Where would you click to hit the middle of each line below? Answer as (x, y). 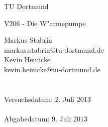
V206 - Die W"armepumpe (45, 23)
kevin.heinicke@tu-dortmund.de (52, 69)
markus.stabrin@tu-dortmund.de (54, 49)
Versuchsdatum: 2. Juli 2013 (47, 99)
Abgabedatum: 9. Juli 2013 (46, 118)
